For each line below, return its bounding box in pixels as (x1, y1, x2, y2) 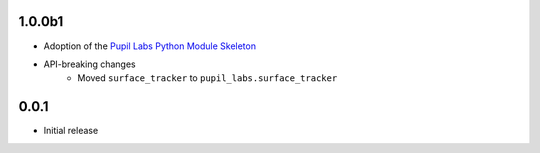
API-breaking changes (43, 58, 136, 70)
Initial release (43, 125, 99, 137)
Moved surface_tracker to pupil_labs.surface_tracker (77, 72, 338, 84)
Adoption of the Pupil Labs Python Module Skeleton (43, 40, 257, 52)
